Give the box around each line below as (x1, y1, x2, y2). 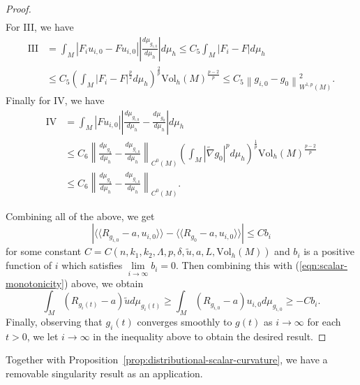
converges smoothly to (137, 314, 232, 328)
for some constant (6, 244, 82, 259)
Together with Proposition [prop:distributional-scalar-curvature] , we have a (6, 352, 328, 367)
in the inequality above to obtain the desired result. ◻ (93, 328, 327, 343)
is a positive (303, 244, 355, 259)
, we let (27, 328, 59, 343)
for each (307, 314, 341, 328)
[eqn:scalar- (299, 258, 347, 273)
